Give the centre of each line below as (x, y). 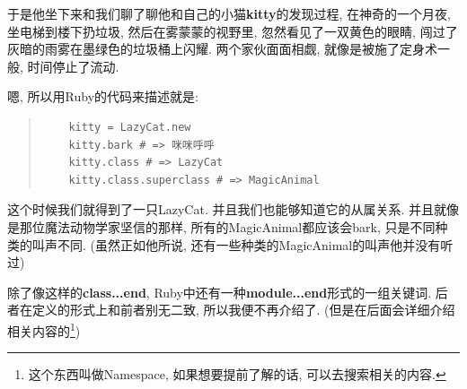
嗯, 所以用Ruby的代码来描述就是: (103, 96)
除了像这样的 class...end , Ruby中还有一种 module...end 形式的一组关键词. (220, 292)
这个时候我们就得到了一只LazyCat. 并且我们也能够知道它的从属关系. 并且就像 (233, 209)
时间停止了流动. (73, 66)
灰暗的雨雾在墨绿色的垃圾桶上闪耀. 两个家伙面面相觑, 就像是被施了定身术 (223, 49)
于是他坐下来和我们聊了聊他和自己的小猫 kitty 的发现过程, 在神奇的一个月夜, (229, 13)
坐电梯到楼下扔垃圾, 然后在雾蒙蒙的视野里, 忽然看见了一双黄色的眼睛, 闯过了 (233, 31)
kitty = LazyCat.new (130, 127)
